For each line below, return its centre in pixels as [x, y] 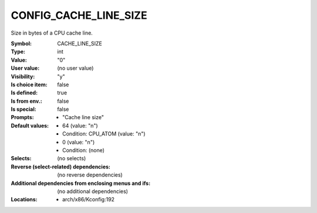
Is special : [23, 109]
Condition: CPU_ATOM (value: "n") [104, 134]
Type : [18, 52]
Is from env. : [26, 101]
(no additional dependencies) [93, 191]
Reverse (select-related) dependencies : [61, 167]
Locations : [24, 200]
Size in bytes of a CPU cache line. [52, 33]
